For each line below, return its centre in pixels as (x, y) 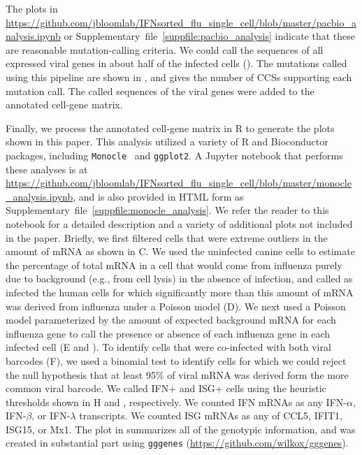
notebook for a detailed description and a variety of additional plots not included (179, 223)
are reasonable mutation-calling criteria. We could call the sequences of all (165, 49)
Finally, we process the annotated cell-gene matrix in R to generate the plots (170, 128)
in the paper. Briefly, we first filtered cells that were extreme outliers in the (167, 237)
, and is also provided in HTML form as (158, 196)
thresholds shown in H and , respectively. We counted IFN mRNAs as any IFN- (176, 402)
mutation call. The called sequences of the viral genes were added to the (160, 91)
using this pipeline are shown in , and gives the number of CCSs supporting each (179, 77)
